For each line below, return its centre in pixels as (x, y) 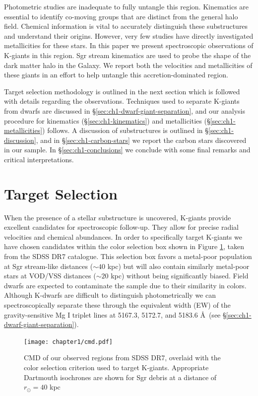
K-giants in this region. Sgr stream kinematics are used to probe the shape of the (128, 55)
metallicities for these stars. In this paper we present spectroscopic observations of (129, 45)
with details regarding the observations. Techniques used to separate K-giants (122, 101)
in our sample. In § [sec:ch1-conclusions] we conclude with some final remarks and (127, 150)
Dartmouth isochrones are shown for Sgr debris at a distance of (120, 377)
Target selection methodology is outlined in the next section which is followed (122, 91)
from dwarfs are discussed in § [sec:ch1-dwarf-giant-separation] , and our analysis (125, 110)
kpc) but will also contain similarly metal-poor (178, 266)
